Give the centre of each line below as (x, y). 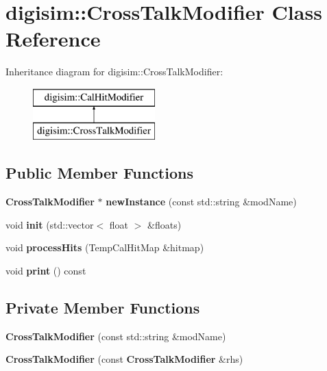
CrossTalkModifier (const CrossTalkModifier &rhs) (124, 359)
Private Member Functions (103, 308)
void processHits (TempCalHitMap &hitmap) (105, 247)
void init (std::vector (50, 224)
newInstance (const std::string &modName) (201, 202)
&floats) (165, 224)
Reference (53, 39)
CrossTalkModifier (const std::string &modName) (116, 336)
